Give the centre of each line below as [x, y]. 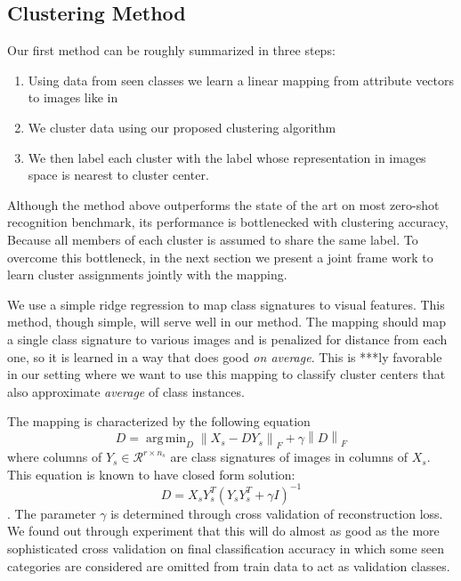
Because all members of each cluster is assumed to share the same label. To [213, 239]
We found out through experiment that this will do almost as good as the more [223, 531]
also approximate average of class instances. [126, 391]
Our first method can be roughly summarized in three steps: [171, 50]
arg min [166, 439]
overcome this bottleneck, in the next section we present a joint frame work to [220, 257]
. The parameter [52, 513]
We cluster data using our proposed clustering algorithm [182, 127]
